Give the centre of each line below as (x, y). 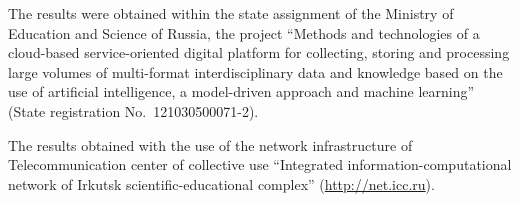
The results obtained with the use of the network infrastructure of (210, 144)
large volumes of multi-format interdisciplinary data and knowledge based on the (255, 71)
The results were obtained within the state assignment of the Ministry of (231, 13)
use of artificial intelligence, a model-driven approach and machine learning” (241, 91)
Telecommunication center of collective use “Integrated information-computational (260, 164)
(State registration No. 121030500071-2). (133, 110)
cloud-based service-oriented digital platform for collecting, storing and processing (259, 52)
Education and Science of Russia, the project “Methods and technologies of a (244, 32)
